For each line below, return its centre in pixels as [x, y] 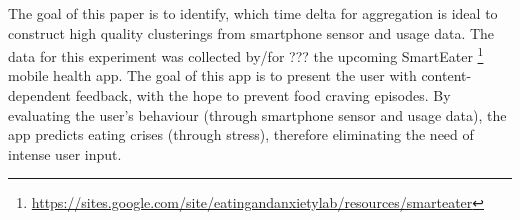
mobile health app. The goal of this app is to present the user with [212, 75]
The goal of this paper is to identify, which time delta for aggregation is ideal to [253, 13]
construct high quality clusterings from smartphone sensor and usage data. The [251, 32]
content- [446, 75]
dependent [40, 95]
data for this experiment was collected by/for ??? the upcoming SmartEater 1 [246, 54]
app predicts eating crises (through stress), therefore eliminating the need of [241, 134]
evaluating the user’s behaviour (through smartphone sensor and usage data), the [257, 114]
